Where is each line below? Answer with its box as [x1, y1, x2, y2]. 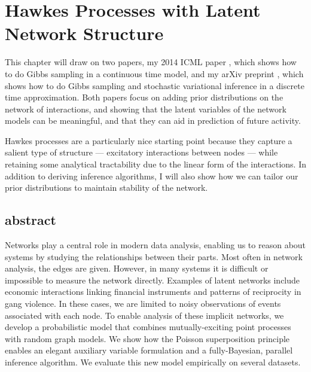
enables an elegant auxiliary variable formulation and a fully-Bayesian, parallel [5, 344, 293, 356]
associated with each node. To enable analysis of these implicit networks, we [5, 309, 284, 321]
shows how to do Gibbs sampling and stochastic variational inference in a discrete [5, 79, 304, 92]
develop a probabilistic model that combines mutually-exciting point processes [5, 321, 291, 333]
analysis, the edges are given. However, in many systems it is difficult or [5, 262, 269, 275]
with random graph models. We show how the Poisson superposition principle [5, 332, 290, 344]
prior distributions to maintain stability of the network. [5, 181, 208, 194]
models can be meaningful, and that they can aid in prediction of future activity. [5, 114, 301, 127]
